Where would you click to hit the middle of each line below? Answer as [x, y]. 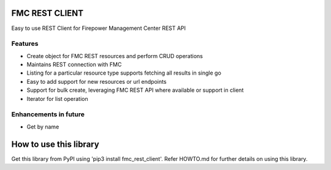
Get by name [43, 127]
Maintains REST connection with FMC [74, 65]
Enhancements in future [48, 114]
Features [25, 44]
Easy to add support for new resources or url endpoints [97, 81]
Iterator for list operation [57, 98]
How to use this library [55, 144]
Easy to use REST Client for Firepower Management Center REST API [99, 28]
